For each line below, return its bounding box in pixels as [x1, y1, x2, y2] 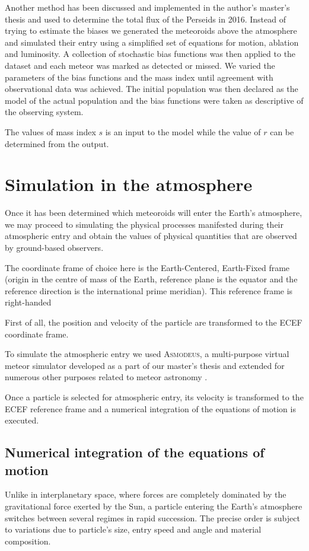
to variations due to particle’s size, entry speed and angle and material [5, 523, 262, 536]
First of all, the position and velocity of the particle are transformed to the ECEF [5, 316, 302, 328]
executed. [5, 414, 39, 426]
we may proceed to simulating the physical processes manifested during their [5, 218, 283, 230]
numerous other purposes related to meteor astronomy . [5, 371, 208, 383]
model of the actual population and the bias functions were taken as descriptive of [5, 94, 304, 106]
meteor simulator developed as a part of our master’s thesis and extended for [5, 359, 285, 371]
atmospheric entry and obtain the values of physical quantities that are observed [5, 230, 297, 242]
